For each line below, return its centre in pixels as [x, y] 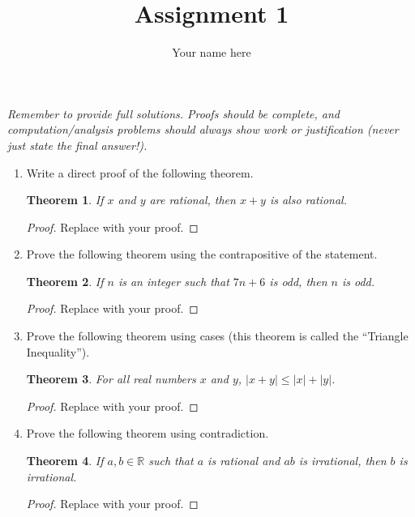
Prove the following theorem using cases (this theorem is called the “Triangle [217, 336]
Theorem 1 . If [65, 200]
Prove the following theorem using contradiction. [148, 433]
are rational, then [193, 200]
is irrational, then [342, 461]
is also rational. [308, 200]
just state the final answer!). [77, 145]
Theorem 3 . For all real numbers [111, 379]
